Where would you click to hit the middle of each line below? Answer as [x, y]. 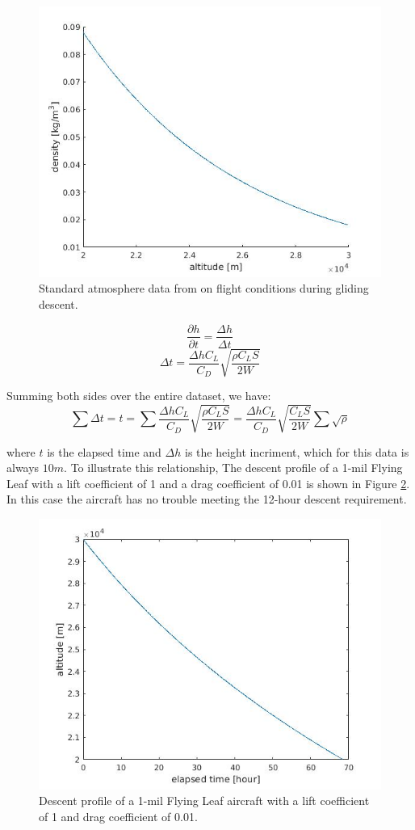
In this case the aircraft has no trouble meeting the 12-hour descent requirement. [207, 499]
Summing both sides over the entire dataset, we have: [139, 396]
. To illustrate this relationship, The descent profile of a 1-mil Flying [233, 468]
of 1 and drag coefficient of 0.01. [118, 816]
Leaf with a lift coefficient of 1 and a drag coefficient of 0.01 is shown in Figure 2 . [208, 483]
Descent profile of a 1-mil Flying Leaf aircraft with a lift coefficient [204, 801]
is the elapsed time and [104, 451]
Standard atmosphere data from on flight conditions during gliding [204, 288]
